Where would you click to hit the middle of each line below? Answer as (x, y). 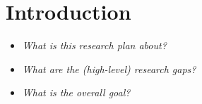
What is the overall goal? (76, 92)
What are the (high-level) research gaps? (109, 69)
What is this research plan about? (94, 45)
